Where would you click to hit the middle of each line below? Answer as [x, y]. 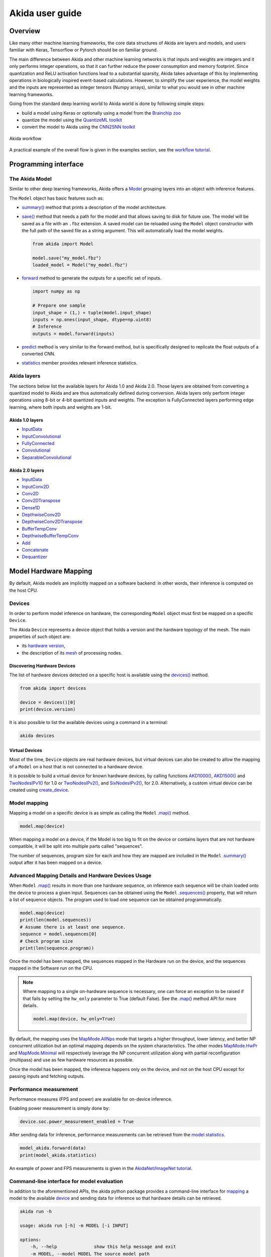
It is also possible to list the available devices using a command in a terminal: [89, 723]
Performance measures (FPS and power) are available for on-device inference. [91, 1099]
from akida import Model [63, 244]
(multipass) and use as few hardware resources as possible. [72, 1060]
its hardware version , [43, 646]
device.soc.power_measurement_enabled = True [77, 1122]
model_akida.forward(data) [53, 1148]
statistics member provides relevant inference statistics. [80, 363]
